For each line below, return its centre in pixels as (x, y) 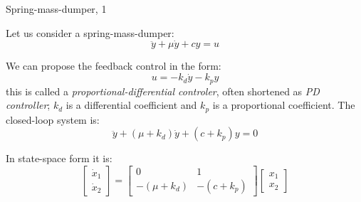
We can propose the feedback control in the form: (114, 66)
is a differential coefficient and (131, 105)
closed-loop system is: (53, 119)
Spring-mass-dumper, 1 (56, 9)
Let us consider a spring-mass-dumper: (90, 32)
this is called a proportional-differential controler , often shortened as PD (163, 91)
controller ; (28, 105)
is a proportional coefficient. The (284, 105)
